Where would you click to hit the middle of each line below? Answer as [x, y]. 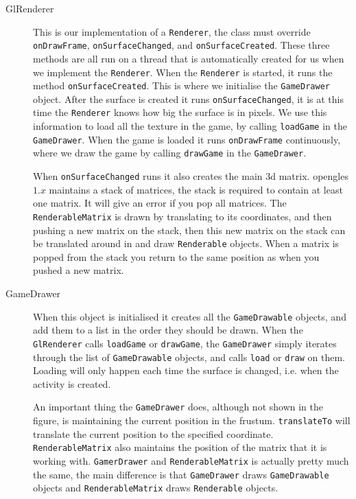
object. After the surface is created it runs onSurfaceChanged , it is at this [189, 98]
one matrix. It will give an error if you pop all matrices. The [160, 203]
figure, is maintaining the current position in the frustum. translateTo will [192, 420]
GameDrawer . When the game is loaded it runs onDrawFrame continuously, [187, 139]
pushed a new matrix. [79, 270]
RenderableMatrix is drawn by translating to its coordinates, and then [182, 216]
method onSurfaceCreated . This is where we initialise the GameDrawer [181, 85]
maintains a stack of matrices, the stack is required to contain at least [196, 189]
